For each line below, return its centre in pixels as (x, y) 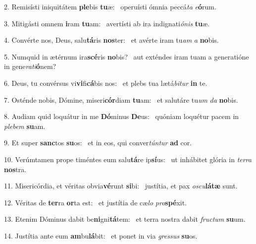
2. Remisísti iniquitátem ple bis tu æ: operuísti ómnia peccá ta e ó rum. (110, 6)
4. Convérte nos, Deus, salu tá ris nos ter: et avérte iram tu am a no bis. (111, 40)
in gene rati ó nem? (30, 66)
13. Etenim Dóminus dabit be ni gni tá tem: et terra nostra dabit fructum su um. (125, 219)
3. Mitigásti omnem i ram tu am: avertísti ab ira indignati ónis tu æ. (107, 23)
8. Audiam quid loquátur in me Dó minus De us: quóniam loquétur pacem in (122, 116)
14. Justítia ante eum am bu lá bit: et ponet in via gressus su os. (101, 235)
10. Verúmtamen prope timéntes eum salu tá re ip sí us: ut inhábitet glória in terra (128, 159)
